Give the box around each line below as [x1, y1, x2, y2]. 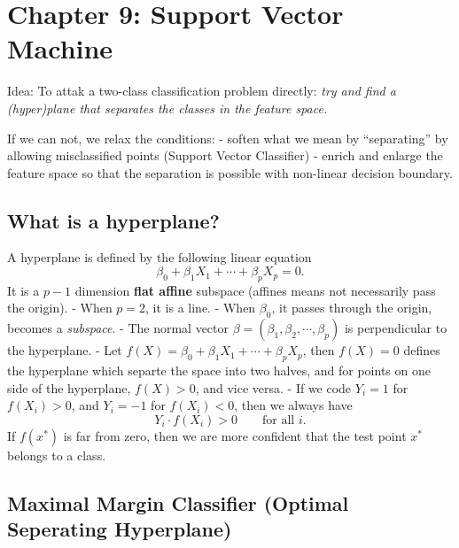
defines [403, 341, 440, 359]
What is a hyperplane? [7, 206, 220, 234]
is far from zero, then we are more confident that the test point [63, 426, 407, 444]
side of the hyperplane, [7, 378, 131, 397]
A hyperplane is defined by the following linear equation [7, 248, 312, 266]
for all [262, 413, 295, 427]
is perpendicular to [344, 319, 447, 337]
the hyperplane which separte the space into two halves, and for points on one [7, 361, 431, 380]
